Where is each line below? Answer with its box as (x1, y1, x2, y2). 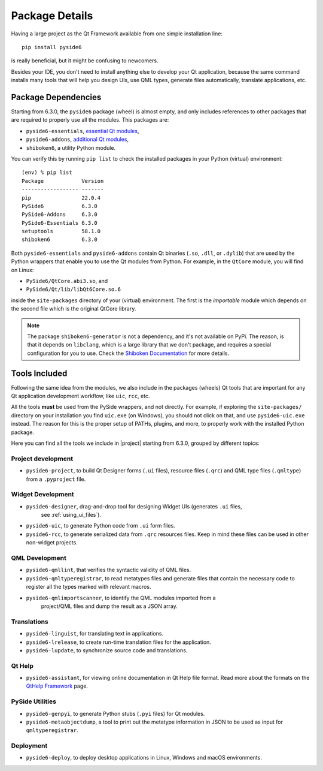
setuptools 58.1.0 (22, 228, 101, 235)
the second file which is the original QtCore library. (11, 305, 136, 312)
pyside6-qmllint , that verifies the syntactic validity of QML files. (26, 567, 191, 574)
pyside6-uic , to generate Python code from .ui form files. (26, 522, 176, 529)
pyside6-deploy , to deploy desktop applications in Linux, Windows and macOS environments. (26, 754, 263, 761)
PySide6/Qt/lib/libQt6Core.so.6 (26, 286, 121, 293)
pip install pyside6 (22, 44, 82, 50)
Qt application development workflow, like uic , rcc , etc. (11, 393, 150, 400)
